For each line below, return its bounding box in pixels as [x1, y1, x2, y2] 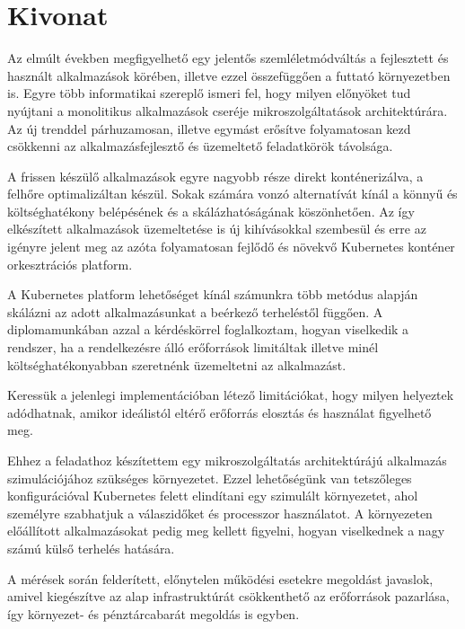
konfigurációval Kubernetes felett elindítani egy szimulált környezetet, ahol [7, 486, 418, 505]
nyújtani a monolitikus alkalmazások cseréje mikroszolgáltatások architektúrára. [7, 101, 448, 120]
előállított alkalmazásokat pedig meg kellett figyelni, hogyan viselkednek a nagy [7, 521, 445, 540]
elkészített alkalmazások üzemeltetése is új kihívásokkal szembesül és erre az [7, 219, 426, 238]
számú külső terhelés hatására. [7, 538, 175, 557]
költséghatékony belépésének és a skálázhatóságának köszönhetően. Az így [7, 201, 415, 220]
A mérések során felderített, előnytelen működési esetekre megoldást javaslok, [7, 569, 434, 588]
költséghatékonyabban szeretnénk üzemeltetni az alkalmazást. [7, 355, 347, 374]
